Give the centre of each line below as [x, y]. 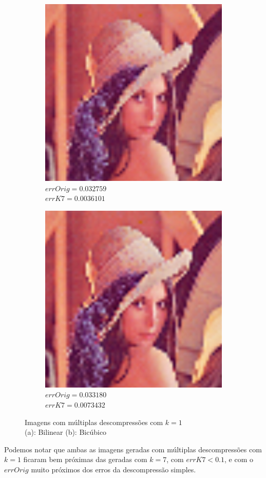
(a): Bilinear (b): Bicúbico [66, 432]
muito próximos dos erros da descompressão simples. [113, 469]
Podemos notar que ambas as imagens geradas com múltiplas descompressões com [133, 449]
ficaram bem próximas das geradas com [85, 459]
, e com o [239, 459]
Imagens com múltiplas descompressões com [94, 422]
